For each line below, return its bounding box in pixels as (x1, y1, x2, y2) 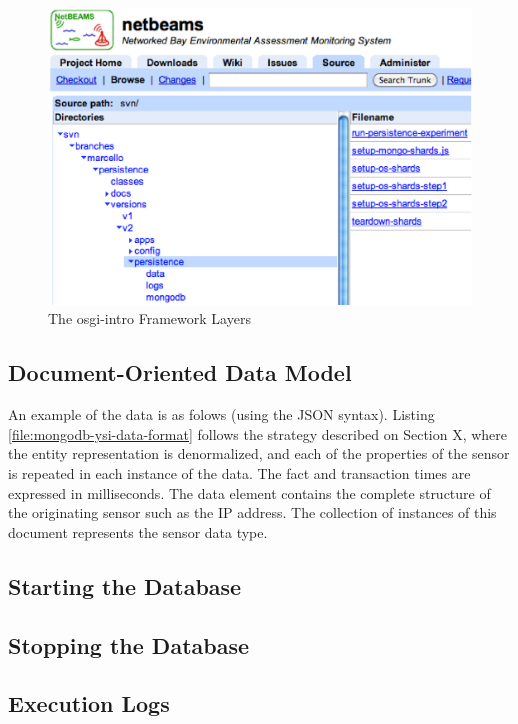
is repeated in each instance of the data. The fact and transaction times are (8, 463, 471, 484)
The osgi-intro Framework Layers (48, 308, 251, 329)
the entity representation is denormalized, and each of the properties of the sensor (8, 443, 510, 464)
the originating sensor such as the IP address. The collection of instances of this (8, 502, 497, 523)
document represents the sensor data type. (8, 521, 268, 542)
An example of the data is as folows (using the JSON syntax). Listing (8, 404, 435, 425)
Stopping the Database (8, 629, 250, 660)
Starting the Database (8, 570, 242, 601)
